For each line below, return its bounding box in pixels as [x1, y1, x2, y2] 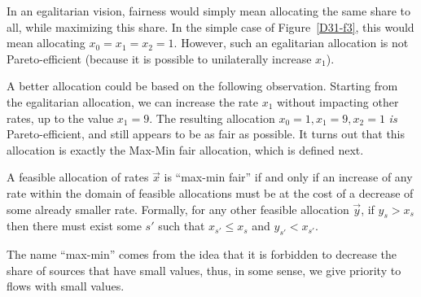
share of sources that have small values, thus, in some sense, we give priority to [7, 261, 401, 278]
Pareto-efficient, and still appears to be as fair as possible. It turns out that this [7, 125, 406, 142]
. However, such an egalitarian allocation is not [173, 34, 409, 51]
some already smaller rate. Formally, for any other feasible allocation [7, 200, 349, 217]
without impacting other [276, 93, 399, 110]
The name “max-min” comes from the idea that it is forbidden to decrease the [7, 246, 397, 263]
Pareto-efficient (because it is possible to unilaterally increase [7, 50, 312, 67]
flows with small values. [7, 277, 125, 295]
